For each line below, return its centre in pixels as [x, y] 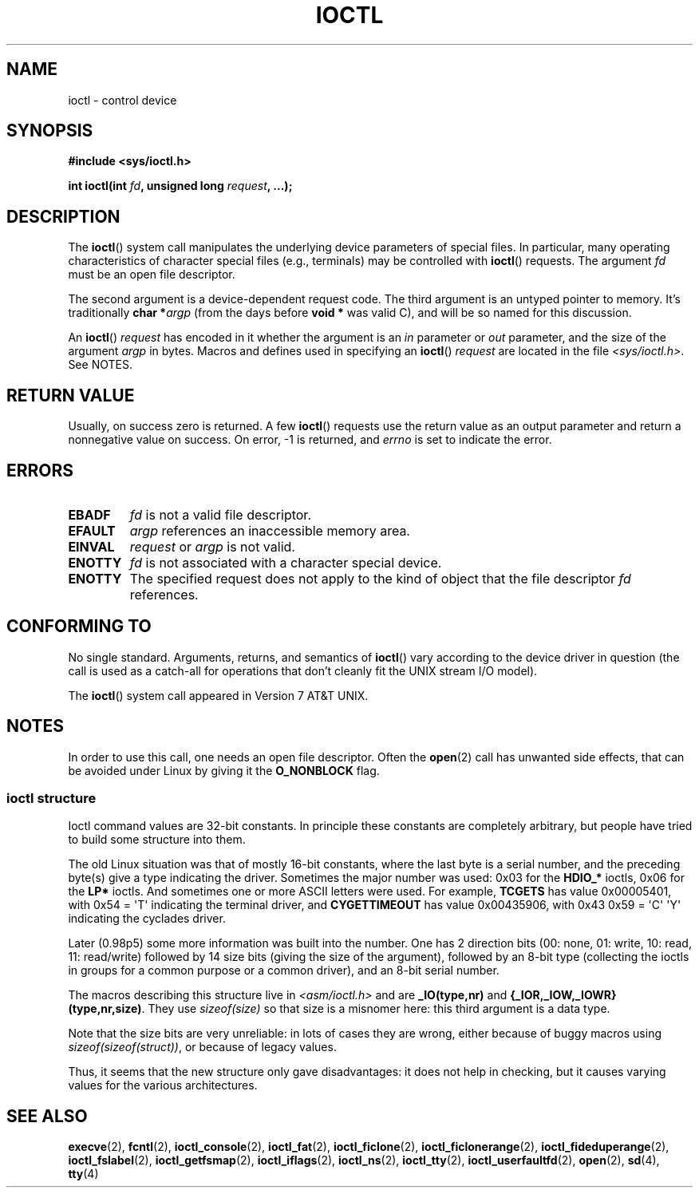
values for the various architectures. [163, 1085]
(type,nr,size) [105, 1009]
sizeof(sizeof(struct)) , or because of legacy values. [202, 1047]
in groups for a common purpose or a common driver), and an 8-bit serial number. [284, 971]
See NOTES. [100, 365]
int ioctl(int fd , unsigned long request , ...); [180, 186]
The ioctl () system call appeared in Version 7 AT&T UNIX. [218, 695]
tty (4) [83, 1174]
